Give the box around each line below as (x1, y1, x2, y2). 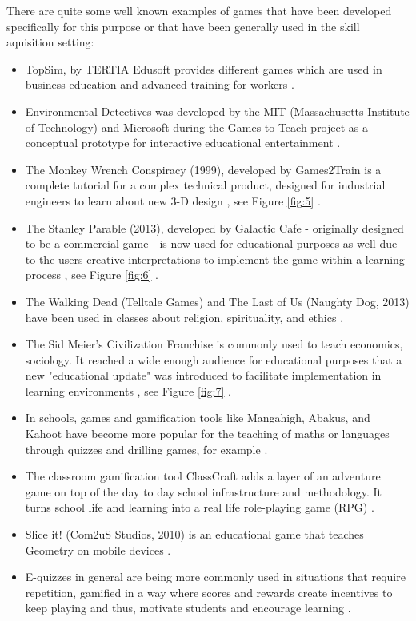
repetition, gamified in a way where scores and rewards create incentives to (25, 583, 393, 600)
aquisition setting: (6, 34, 94, 50)
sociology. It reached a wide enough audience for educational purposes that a (25, 351, 402, 368)
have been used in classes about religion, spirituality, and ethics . (25, 309, 344, 325)
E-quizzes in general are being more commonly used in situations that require (25, 568, 406, 585)
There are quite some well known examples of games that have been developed (6, 2, 392, 18)
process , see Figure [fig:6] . (25, 266, 158, 283)
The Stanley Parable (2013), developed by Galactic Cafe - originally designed (25, 219, 404, 236)
